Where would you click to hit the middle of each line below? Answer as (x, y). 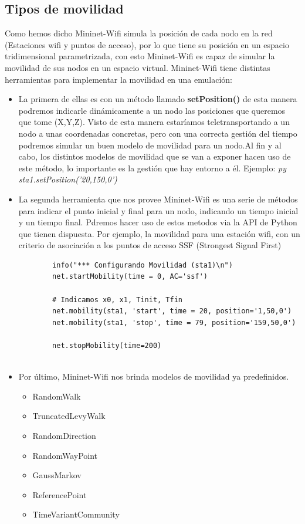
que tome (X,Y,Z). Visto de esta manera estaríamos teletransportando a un (154, 122)
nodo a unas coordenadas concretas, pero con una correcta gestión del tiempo (158, 133)
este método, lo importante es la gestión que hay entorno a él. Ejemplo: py (152, 168)
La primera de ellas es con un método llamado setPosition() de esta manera (158, 99)
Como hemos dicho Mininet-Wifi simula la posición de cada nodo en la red (139, 33)
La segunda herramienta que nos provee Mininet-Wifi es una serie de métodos (158, 199)
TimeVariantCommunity (76, 514)
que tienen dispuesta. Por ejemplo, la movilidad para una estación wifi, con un (159, 233)
